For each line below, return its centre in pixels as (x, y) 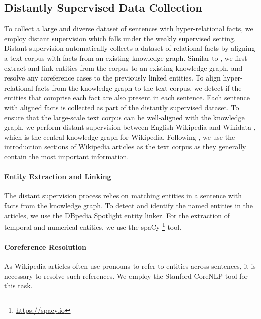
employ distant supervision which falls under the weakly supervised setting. (120, 38)
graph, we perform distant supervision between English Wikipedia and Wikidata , (130, 127)
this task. (18, 286)
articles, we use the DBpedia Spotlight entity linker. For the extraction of (117, 215)
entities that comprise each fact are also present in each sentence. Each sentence (127, 97)
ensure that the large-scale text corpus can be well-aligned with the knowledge (124, 117)
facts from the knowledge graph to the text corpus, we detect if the (139, 87)
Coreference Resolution (45, 246)
